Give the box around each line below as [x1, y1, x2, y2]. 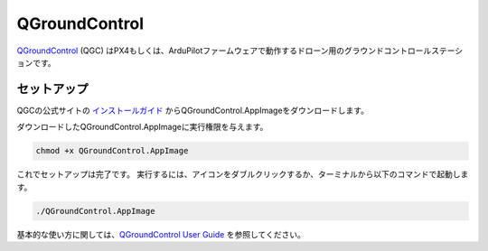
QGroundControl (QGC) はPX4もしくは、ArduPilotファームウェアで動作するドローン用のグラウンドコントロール [16, 45, 432, 56]
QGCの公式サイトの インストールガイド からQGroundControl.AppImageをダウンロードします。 [16, 105, 370, 116]
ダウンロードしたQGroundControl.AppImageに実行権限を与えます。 [16, 122, 268, 133]
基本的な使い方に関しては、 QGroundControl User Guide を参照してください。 [16, 228, 306, 239]
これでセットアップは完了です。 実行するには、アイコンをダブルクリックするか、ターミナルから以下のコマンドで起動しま [16, 169, 469, 180]
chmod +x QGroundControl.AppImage [35, 145, 189, 156]
